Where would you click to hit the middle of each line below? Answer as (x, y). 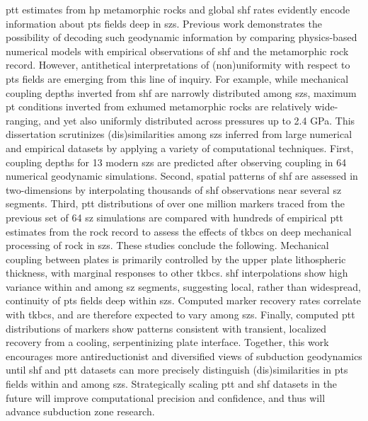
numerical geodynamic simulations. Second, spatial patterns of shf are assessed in (182, 176)
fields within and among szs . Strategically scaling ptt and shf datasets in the (172, 384)
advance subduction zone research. (80, 411)
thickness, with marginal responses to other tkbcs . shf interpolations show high (177, 273)
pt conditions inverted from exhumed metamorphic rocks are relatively (159, 106)
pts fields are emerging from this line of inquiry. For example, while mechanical (177, 78)
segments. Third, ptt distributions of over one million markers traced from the (176, 203)
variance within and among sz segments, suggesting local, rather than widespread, (183, 286)
